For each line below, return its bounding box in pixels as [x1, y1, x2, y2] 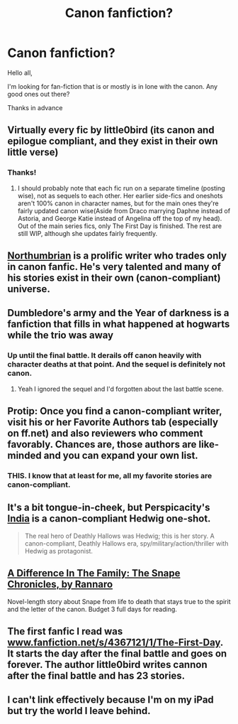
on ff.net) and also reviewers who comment [7, 428, 203, 440]
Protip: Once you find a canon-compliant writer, [7, 405, 222, 417]
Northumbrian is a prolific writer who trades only [7, 250, 227, 262]
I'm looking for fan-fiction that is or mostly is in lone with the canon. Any [7, 82, 218, 90]
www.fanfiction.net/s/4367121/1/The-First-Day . [7, 637, 223, 649]
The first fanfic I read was [7, 625, 123, 637]
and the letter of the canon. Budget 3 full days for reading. [7, 605, 177, 613]
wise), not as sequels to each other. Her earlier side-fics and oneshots [17, 191, 223, 200]
